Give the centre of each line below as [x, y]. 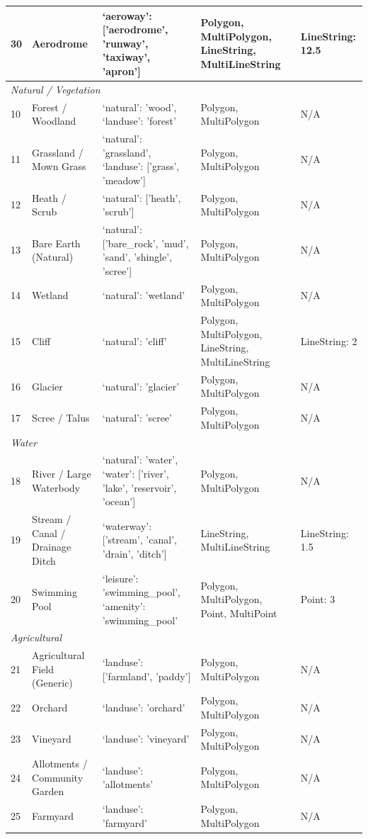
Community [58, 777]
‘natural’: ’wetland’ [144, 295]
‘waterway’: [127, 525]
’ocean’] [119, 501]
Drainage [52, 547]
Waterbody [56, 487]
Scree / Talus [61, 417]
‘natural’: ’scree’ [137, 417]
